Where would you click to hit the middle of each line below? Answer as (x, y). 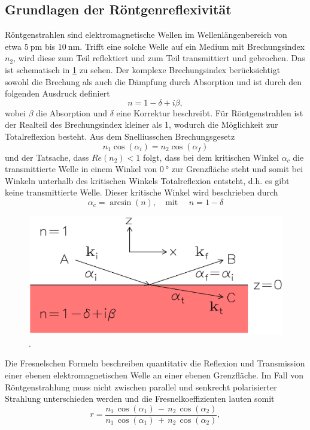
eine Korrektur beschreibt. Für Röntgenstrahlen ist (210, 112)
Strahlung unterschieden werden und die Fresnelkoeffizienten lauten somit (140, 399)
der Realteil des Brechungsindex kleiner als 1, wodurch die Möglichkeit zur (142, 124)
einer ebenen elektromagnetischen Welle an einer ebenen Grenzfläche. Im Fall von (154, 375)
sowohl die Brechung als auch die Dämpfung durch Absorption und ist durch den (153, 81)
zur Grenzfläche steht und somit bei (237, 169)
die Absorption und (72, 112)
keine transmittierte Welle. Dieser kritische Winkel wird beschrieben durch (142, 192)
